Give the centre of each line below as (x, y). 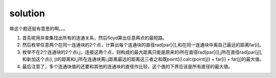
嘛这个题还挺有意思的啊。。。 (39, 29)
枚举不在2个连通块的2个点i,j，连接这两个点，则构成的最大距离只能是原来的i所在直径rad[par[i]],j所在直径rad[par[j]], (142, 52)
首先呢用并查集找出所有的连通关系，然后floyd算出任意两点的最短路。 (95, 38)
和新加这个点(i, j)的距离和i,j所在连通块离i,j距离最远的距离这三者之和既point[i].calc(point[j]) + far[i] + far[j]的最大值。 (143, 59)
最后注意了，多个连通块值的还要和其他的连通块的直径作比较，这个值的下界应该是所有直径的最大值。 (127, 66)
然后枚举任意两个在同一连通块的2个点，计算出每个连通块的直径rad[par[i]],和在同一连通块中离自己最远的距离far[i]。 (143, 45)
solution (27, 13)
